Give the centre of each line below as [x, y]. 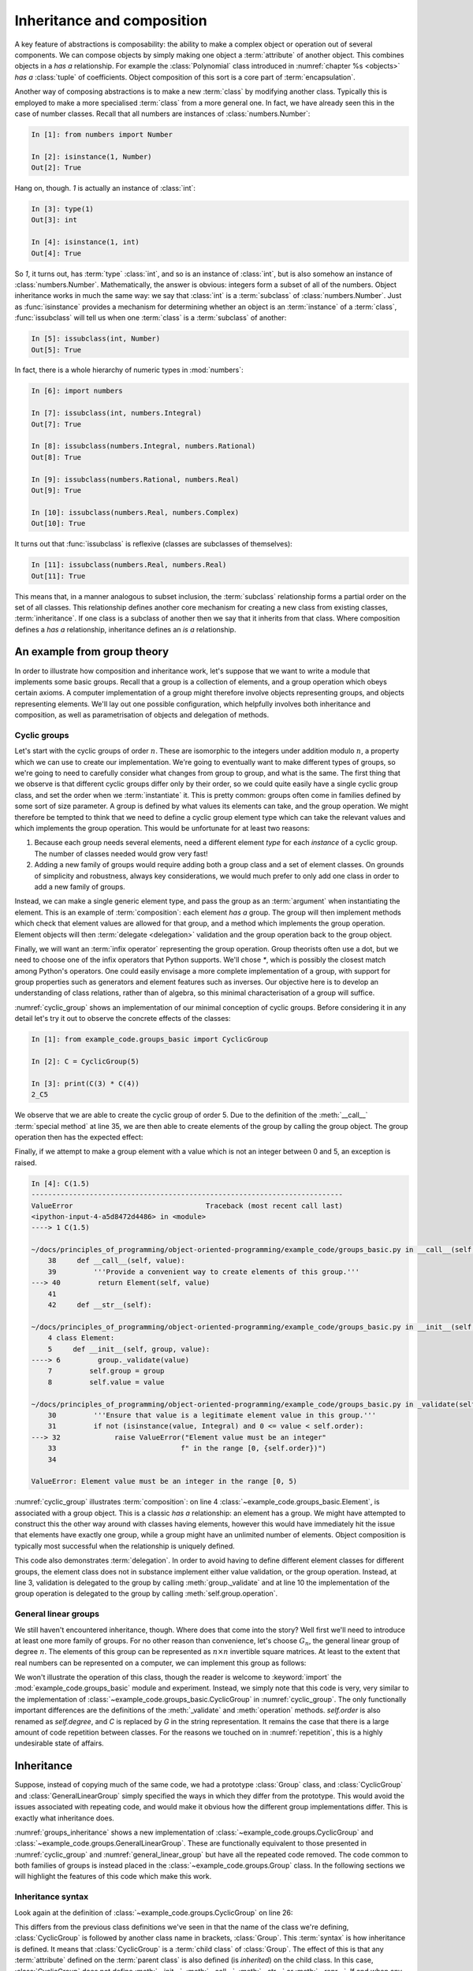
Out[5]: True [56, 350]
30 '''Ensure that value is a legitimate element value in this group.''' [212, 1415]
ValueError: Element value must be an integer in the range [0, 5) [164, 1481]
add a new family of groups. [80, 886]
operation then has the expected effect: [79, 1137]
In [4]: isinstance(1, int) [85, 242]
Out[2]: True [56, 168]
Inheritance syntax [52, 1897]
